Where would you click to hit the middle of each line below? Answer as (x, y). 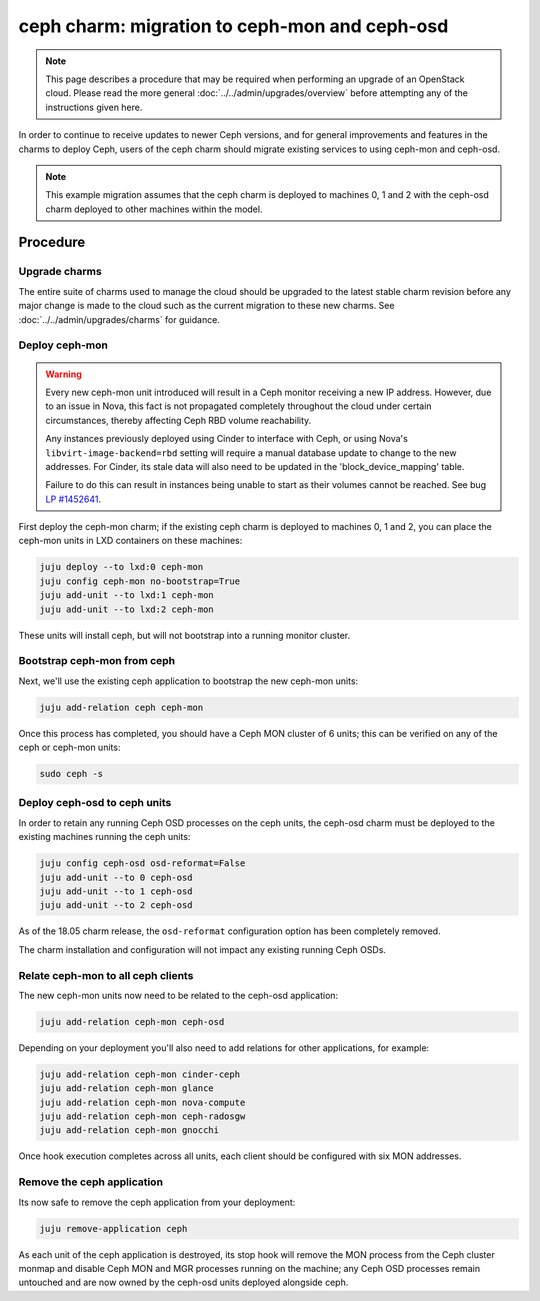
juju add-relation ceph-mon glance (126, 1088)
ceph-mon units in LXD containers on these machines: (130, 541)
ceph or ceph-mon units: (69, 747)
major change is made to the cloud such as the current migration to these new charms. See (206, 306)
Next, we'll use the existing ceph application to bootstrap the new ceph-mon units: (188, 681)
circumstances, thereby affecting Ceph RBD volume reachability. (178, 420)
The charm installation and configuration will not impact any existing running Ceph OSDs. (202, 949)
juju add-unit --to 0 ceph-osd (116, 877)
